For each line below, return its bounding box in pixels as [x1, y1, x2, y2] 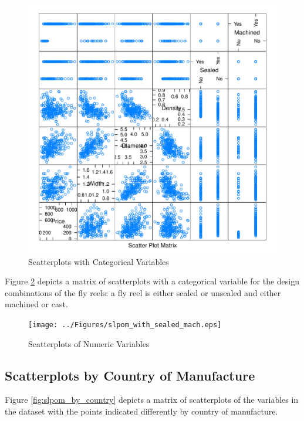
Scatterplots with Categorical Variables [28, 255, 169, 267]
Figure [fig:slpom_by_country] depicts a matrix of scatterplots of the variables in [5, 393, 299, 406]
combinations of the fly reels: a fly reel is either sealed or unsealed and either [5, 286, 281, 298]
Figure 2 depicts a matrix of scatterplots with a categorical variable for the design [5, 275, 299, 287]
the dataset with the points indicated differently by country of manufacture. [5, 405, 278, 417]
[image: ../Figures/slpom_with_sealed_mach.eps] [28, 320, 222, 329]
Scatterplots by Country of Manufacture [5, 366, 255, 384]
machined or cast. [5, 298, 68, 310]
